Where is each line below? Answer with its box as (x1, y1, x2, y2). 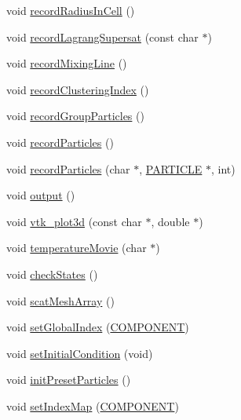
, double (151, 213, 190, 229)
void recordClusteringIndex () (6, 81, 149, 97)
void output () (6, 187, 75, 203)
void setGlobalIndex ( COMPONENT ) (6, 319, 189, 335)
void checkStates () (6, 265, 98, 282)
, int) (211, 160, 236, 177)
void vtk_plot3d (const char (6, 213, 142, 229)
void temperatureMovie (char (6, 239, 147, 256)
